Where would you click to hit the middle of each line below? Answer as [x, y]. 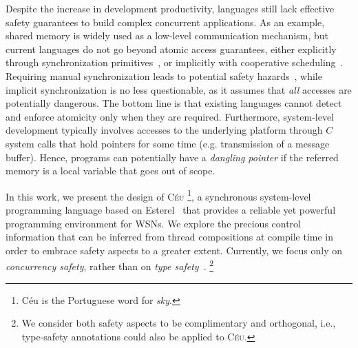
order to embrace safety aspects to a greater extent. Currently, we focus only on [174, 250]
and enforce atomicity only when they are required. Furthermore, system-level [170, 116]
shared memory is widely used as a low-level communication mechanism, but [167, 35]
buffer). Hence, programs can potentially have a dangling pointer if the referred [172, 157]
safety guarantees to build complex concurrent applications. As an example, [165, 22]
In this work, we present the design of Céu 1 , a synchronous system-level [158, 195]
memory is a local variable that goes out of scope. [110, 171]
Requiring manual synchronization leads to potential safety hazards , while [164, 75]
